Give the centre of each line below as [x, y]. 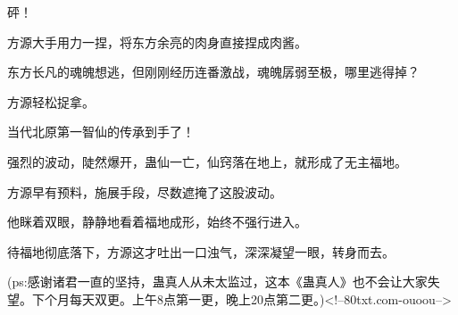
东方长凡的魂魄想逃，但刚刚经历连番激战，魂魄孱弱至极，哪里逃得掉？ [213, 72]
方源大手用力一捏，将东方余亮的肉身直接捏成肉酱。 [157, 41]
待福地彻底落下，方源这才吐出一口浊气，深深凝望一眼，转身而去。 [201, 251]
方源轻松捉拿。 [51, 101]
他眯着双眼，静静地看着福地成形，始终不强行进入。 [157, 222]
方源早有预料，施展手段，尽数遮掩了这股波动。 [145, 191]
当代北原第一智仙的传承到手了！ [101, 132]
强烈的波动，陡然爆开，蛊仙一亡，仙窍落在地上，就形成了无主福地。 [207, 161]
